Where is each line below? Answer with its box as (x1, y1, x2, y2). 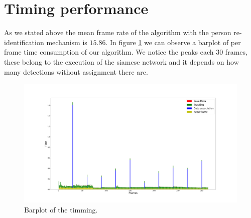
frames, (225, 47, 247, 57)
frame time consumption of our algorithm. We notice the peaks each (4, 47, 214, 57)
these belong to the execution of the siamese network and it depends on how (4, 56, 239, 67)
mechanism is (46, 37, 87, 47)
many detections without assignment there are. (4, 66, 148, 77)
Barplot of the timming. (24, 204, 98, 214)
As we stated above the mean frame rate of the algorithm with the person (4, 27, 231, 38)
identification (4, 37, 44, 47)
